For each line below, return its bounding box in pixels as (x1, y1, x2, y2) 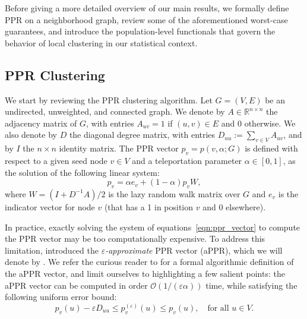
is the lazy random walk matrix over (108, 187, 240, 200)
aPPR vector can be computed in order (5, 279, 148, 291)
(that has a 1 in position (104, 200, 194, 213)
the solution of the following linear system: (5, 166, 160, 178)
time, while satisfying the (205, 279, 297, 291)
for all (207, 304, 229, 312)
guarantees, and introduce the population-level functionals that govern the (5, 25, 276, 37)
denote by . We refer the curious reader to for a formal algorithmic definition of (5, 255, 294, 268)
